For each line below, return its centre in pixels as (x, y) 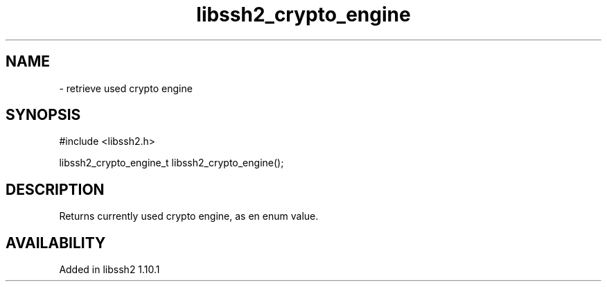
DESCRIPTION (55, 189)
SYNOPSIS (43, 115)
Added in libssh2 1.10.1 (109, 270)
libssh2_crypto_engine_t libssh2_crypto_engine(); (171, 163)
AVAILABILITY (56, 243)
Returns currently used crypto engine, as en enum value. (189, 216)
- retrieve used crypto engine (126, 88)
